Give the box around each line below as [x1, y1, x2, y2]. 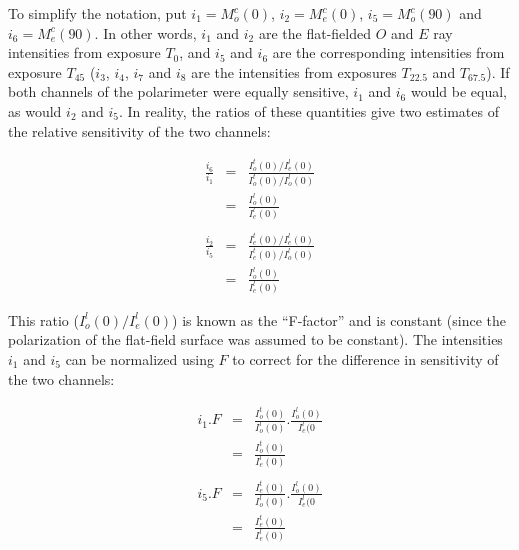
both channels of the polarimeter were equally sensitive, [8, 81, 349, 102]
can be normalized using [65, 349, 214, 369]
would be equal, [410, 81, 507, 102]
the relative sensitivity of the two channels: [8, 120, 271, 141]
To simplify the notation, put [8, 3, 187, 23]
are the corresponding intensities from [272, 42, 505, 63]
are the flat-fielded [258, 22, 372, 43]
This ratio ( [8, 309, 79, 330]
